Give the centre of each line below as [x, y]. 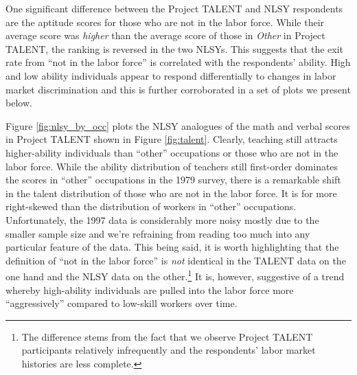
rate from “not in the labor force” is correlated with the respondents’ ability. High [178, 62]
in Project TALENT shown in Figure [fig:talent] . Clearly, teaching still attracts [172, 139]
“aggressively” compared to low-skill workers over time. [122, 303]
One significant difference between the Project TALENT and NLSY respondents [174, 8]
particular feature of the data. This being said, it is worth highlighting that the [172, 247]
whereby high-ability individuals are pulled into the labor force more [150, 289]
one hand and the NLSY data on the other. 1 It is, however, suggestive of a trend [175, 275]
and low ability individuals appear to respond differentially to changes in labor [171, 75]
